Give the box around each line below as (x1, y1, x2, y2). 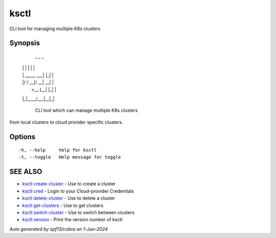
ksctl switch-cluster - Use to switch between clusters (22, 209, 135, 216)
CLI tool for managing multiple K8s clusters (9, 26, 101, 32)
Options (9, 132, 36, 141)
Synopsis (9, 39, 40, 47)
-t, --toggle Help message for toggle (18, 154, 121, 160)
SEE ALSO (9, 168, 42, 176)
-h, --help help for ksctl (18, 147, 97, 153)
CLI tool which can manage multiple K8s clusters (35, 107, 138, 113)
